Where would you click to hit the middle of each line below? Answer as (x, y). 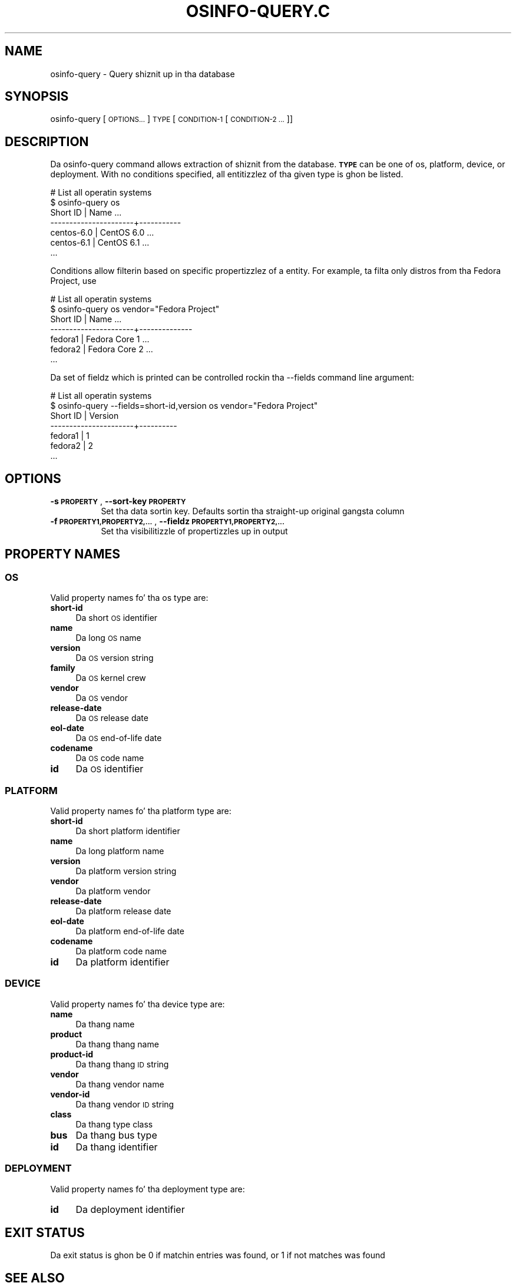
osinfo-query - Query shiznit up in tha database (143, 74)
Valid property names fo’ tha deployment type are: (148, 1189)
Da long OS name (108, 638)
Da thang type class (114, 1124)
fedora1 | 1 (70, 436)
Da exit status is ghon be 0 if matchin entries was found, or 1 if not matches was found (218, 1255)
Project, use (73, 281)
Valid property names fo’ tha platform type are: (141, 811)
